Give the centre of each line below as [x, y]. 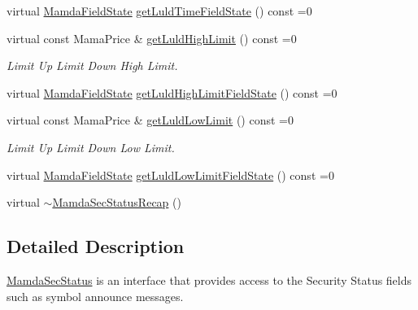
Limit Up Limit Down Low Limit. [91, 147]
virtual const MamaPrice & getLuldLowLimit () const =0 [150, 120]
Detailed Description [96, 246]
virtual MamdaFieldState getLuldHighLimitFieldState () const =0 [172, 92]
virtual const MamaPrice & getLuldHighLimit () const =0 [152, 38]
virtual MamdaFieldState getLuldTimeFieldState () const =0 [159, 11]
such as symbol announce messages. [95, 296]
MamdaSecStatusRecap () [117, 202]
